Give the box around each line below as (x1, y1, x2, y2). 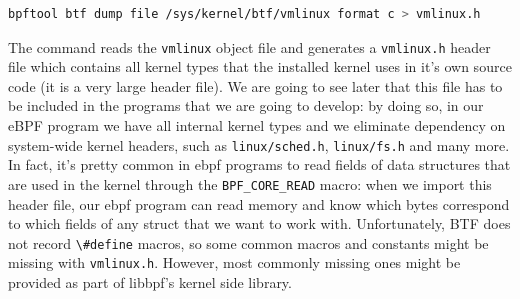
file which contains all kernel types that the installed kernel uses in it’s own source (8, 56, 512, 77)
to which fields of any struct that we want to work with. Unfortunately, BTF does (8, 213, 511, 234)
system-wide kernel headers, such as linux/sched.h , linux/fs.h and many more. (8, 134, 510, 155)
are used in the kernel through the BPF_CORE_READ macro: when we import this (8, 173, 492, 194)
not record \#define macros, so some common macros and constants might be (8, 232, 489, 253)
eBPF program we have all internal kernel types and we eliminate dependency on (8, 115, 506, 136)
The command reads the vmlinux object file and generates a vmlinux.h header (8, 36, 491, 57)
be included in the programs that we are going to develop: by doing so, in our (8, 95, 484, 116)
